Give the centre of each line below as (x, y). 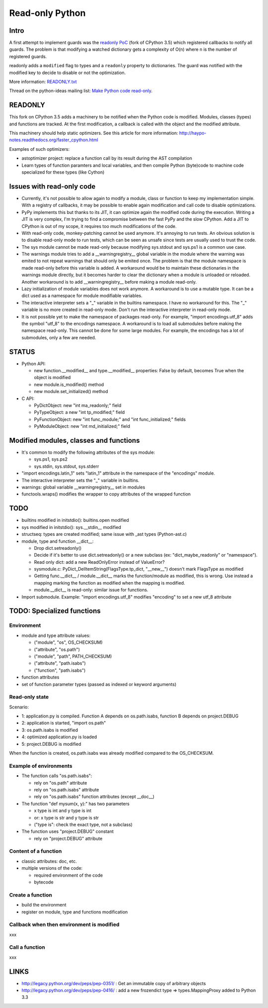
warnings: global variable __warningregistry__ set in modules (83, 487)
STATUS (22, 352)
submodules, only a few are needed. (59, 337)
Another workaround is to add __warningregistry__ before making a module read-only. (109, 282)
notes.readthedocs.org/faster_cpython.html (54, 140)
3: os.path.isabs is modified (50, 730)
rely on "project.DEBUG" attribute (68, 838)
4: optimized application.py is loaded (59, 737)
